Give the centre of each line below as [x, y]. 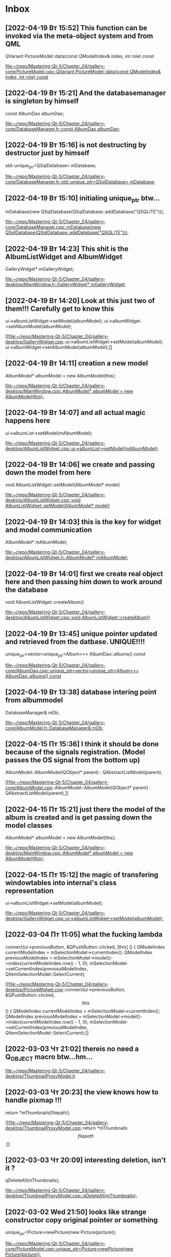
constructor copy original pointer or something [82, 1220]
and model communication [49, 530]
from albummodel [34, 700]
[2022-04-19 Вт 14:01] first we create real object [84, 574]
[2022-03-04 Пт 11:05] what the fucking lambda [84, 935]
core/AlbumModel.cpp [29, 788]
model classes [29, 825]
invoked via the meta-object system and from [79, 36]
